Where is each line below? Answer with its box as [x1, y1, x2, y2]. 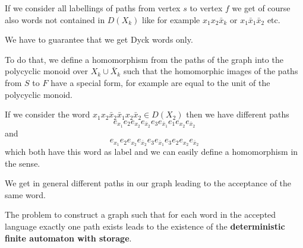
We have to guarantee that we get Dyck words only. [5, 33, 193, 46]
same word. [5, 188, 46, 201]
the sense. [5, 157, 40, 169]
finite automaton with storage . [5, 231, 132, 244]
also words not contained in [5, 13, 105, 26]
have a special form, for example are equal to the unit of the [50, 76, 270, 88]
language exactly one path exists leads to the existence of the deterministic [5, 220, 285, 233]
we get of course [232, 2, 291, 14]
